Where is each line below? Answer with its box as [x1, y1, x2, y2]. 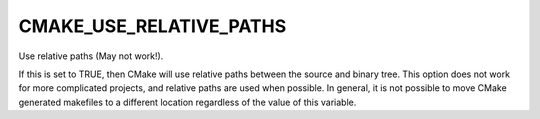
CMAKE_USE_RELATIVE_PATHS [18, 15, 287, 37]
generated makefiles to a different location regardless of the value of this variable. [18, 96, 357, 108]
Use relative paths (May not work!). [18, 50, 164, 62]
